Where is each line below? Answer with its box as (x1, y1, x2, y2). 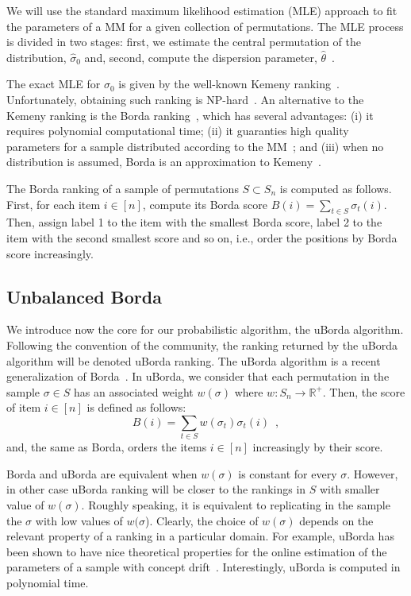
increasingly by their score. (252, 439, 383, 455)
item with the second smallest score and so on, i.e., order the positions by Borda (6, 229, 398, 246)
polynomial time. (6, 574, 89, 590)
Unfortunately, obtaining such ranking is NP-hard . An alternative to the (6, 91, 364, 107)
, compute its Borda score (142, 195, 267, 212)
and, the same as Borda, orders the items (6, 439, 207, 455)
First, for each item (6, 195, 101, 212)
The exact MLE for (6, 75, 101, 92)
